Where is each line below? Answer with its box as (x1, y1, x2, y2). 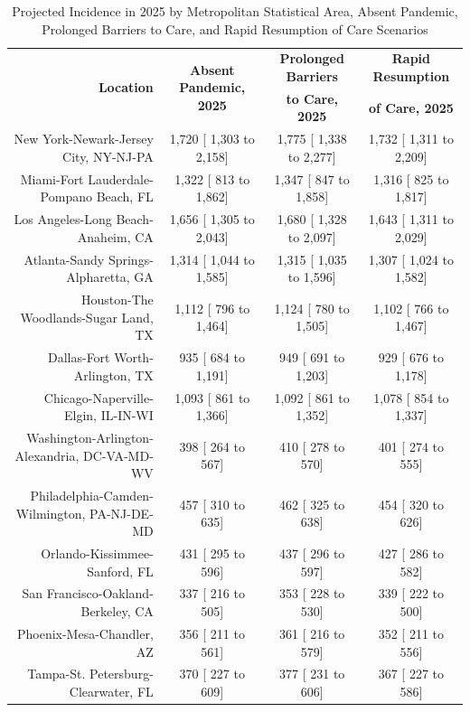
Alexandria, (14, 445, 80, 464)
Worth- (114, 348, 154, 367)
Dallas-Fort (47, 348, 110, 367)
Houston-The (81, 290, 154, 309)
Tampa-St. (27, 664, 86, 683)
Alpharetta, (66, 267, 130, 286)
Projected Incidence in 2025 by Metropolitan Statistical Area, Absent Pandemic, (12, 2, 458, 20)
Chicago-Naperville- (43, 388, 154, 407)
